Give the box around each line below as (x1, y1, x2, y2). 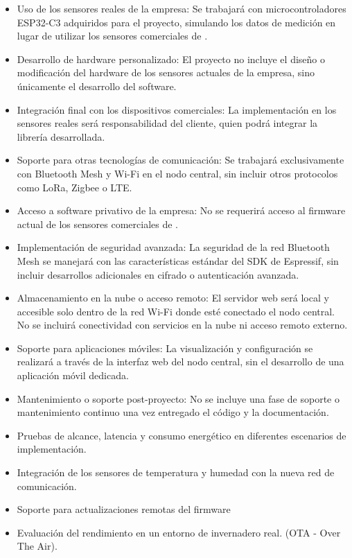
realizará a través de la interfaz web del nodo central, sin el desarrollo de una (17, 354, 344, 369)
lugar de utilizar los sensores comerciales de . (17, 28, 208, 43)
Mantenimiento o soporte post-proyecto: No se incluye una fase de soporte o (17, 391, 340, 406)
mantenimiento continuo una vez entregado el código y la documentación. (17, 405, 329, 419)
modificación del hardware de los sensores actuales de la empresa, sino (17, 65, 315, 80)
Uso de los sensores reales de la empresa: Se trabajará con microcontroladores (17, 1, 346, 15)
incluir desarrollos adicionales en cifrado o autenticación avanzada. (17, 267, 299, 281)
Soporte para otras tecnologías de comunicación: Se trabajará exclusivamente (17, 152, 344, 167)
